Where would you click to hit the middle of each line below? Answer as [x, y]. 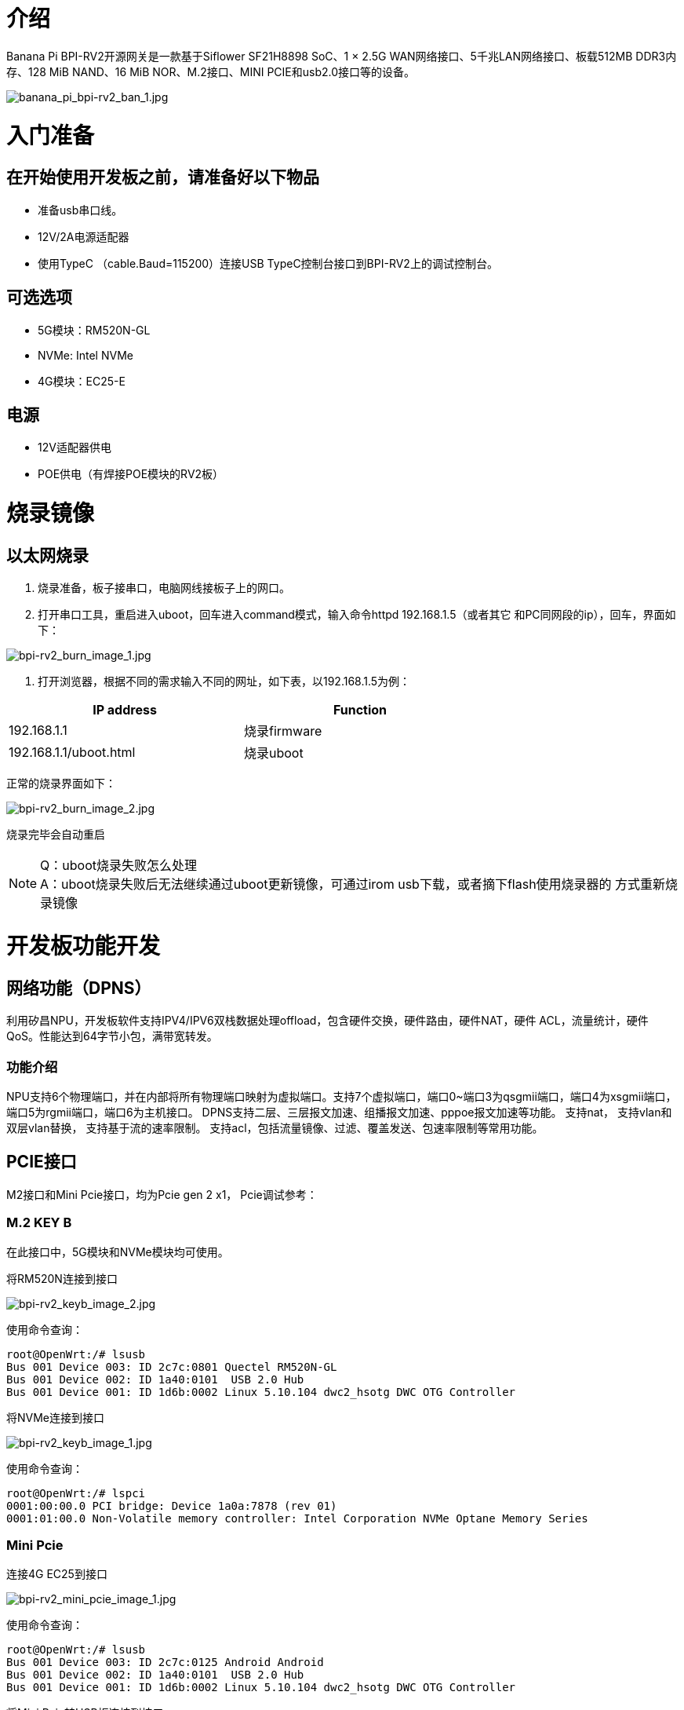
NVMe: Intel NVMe [85, 355]
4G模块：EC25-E [82, 381]
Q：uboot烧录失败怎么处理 [118, 866]
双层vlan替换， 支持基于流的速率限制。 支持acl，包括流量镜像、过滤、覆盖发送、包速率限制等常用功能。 [275, 1127]
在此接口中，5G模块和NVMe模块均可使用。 [118, 1251]
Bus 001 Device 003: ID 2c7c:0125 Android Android [165, 1662]
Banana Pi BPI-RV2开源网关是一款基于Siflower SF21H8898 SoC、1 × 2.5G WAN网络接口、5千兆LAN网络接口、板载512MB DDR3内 [342, 56]
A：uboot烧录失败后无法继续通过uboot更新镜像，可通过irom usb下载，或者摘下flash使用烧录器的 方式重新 [353, 884]
